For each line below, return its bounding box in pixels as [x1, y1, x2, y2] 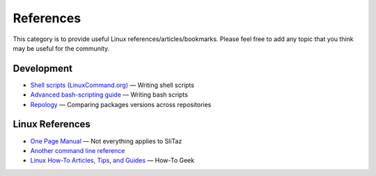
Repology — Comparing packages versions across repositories [30, 100, 212, 109]
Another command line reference [30, 146, 125, 154]
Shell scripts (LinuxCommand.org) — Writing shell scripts [30, 81, 195, 89]
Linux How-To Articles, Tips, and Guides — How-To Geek [30, 157, 195, 165]
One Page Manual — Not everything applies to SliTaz [30, 136, 182, 145]
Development [13, 63, 73, 74]
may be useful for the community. [13, 44, 110, 52]
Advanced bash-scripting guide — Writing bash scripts [30, 90, 188, 99]
